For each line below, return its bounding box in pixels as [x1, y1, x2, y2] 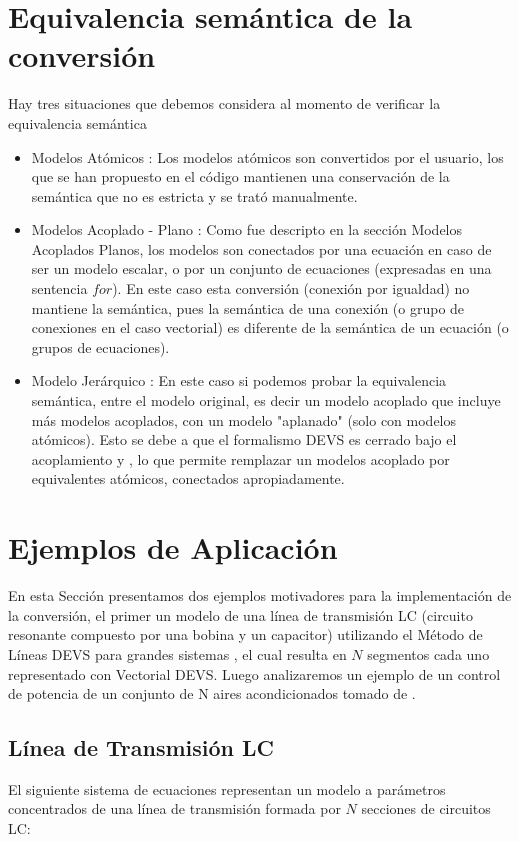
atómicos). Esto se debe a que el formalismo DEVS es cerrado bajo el [31, 429, 457, 450]
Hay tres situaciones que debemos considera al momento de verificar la [8, 93, 441, 114]
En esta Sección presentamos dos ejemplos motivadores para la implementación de [8, 585, 512, 606]
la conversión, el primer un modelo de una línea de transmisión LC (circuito [8, 604, 473, 625]
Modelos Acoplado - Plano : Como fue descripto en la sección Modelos [31, 219, 463, 240]
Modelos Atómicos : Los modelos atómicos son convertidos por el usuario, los [31, 146, 504, 167]
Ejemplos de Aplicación [8, 527, 338, 568]
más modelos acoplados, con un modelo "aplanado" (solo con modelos [31, 409, 457, 430]
